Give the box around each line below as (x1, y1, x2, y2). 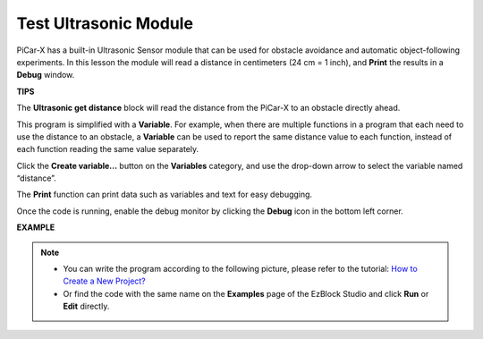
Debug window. (16, 70, 75, 81)
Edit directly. (63, 301, 110, 312)
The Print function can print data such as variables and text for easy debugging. (16, 189, 313, 200)
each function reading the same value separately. (16, 144, 199, 155)
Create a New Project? (63, 275, 147, 286)
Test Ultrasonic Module (16, 13, 194, 33)
